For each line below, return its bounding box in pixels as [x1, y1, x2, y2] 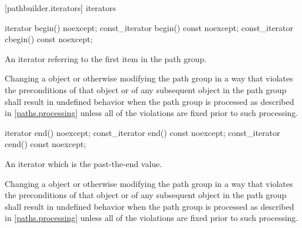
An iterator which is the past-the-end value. [5, 157, 162, 169]
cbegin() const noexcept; [5, 33, 93, 45]
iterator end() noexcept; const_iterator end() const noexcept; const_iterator [5, 126, 280, 138]
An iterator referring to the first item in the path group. [5, 52, 207, 64]
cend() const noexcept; [5, 138, 86, 150]
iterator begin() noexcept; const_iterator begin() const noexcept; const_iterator [5, 21, 294, 33]
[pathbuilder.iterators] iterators [5, 2, 116, 13]
